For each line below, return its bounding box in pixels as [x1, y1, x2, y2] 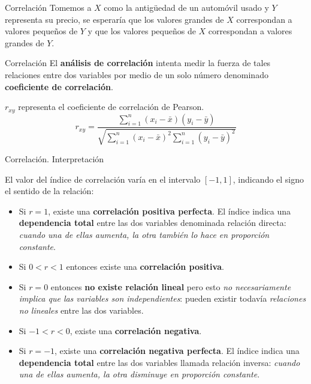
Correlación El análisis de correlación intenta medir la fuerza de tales [5, 56, 271, 69]
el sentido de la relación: [5, 184, 94, 197]
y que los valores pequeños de [87, 25, 196, 37]
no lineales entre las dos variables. [19, 303, 144, 316]
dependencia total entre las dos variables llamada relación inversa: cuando [19, 356, 300, 368]
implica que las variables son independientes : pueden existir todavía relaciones [19, 292, 306, 305]
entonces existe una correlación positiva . [66, 260, 224, 273]
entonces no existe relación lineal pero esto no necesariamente [50, 280, 291, 293]
